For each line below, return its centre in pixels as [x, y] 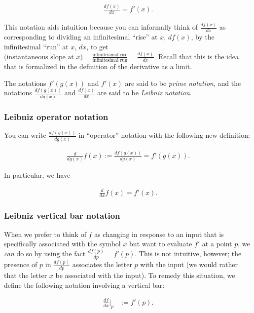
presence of [21, 264]
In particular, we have [37, 175]
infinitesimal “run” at [36, 46]
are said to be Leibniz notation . [145, 93]
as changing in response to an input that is [159, 234]
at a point [217, 244]
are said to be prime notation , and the [183, 83]
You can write [25, 135]
